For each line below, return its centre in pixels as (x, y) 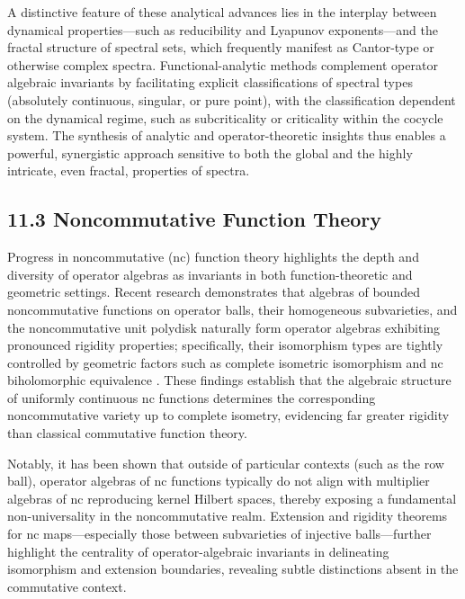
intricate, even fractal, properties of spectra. (129, 170)
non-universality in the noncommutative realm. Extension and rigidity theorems (228, 516)
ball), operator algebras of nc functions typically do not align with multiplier (219, 481)
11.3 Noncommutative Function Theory (194, 219)
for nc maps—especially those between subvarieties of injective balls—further (219, 534)
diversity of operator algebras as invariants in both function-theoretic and (210, 274)
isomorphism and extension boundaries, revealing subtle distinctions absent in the (233, 569)
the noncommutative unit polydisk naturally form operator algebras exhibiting (224, 327)
